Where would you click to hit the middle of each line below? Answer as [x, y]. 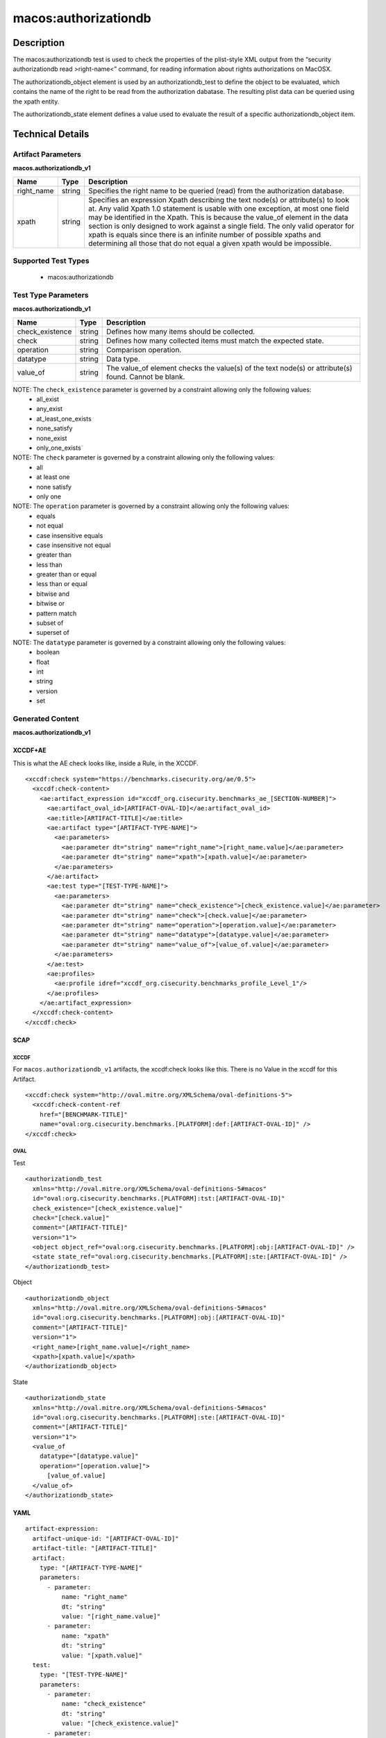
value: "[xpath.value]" [102, 1655]
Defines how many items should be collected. [181, 332]
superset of [53, 633]
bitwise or [51, 603]
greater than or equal [67, 574]
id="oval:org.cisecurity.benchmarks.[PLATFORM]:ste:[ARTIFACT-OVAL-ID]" [159, 1417]
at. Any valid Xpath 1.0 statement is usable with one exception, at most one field [219, 209]
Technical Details [51, 134]
